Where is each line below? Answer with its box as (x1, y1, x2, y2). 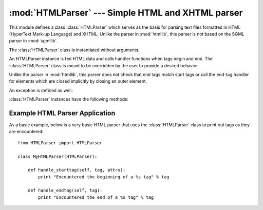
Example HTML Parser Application (9, 109, 115, 117)
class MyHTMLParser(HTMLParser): (18, 153, 97, 159)
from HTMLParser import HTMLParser (18, 140, 103, 146)
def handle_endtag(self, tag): (27, 188, 103, 193)
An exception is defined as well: (9, 87, 73, 93)
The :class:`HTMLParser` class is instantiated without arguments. (9, 47, 140, 53)
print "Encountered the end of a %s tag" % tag (38, 194, 154, 200)
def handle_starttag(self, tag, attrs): (27, 167, 126, 173)
